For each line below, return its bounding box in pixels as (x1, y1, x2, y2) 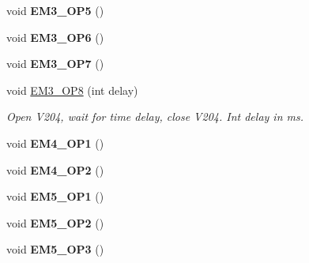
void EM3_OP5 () (6, 2, 104, 18)
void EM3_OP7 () (6, 55, 104, 72)
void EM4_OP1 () (6, 134, 104, 151)
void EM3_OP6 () (6, 28, 104, 45)
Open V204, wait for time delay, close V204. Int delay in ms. (6, 108, 304, 125)
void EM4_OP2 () (6, 161, 104, 178)
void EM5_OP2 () (6, 214, 104, 231)
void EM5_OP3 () (6, 241, 104, 257)
